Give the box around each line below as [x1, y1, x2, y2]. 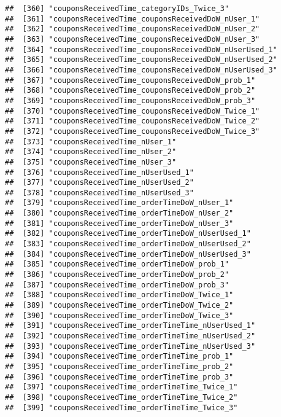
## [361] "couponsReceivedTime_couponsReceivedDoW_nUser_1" [5, 14, 260, 23]
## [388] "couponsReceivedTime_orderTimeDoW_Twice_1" [5, 290, 234, 300]
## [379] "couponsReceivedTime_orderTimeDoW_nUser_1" [5, 198, 234, 208]
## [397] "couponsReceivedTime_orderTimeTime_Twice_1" [5, 383, 238, 392]
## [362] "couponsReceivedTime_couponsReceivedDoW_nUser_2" [5, 25, 260, 34]
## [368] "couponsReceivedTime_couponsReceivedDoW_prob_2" [5, 86, 256, 95]
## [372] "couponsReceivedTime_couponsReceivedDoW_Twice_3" [5, 127, 260, 136]
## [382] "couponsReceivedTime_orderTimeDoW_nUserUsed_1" [5, 229, 251, 238]
